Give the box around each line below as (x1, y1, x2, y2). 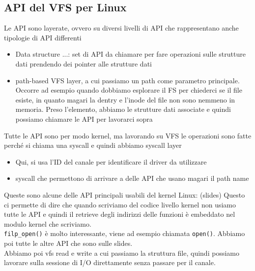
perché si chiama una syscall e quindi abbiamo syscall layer (4, 140, 182, 150)
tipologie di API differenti (4, 32, 82, 42)
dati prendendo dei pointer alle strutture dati (15, 58, 152, 68)
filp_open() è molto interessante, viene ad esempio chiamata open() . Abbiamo (4, 228, 245, 238)
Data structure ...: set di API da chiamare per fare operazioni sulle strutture (15, 49, 246, 59)
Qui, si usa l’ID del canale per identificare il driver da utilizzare (15, 156, 207, 167)
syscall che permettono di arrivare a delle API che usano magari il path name (15, 173, 249, 183)
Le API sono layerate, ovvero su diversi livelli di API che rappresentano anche (4, 23, 239, 33)
